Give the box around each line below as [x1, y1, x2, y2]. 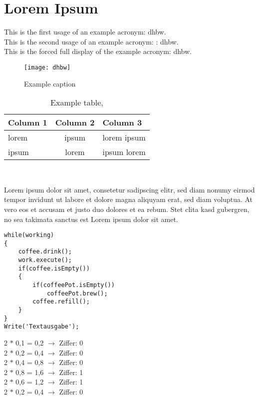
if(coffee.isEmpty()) [18, 264, 90, 272]
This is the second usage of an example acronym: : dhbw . [4, 36, 179, 46]
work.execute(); [18, 256, 72, 264]
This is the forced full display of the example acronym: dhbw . [4, 46, 192, 56]
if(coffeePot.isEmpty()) [32, 281, 115, 289]
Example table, [50, 96, 103, 108]
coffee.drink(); [18, 248, 72, 255]
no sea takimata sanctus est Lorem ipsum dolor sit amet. [4, 213, 178, 224]
